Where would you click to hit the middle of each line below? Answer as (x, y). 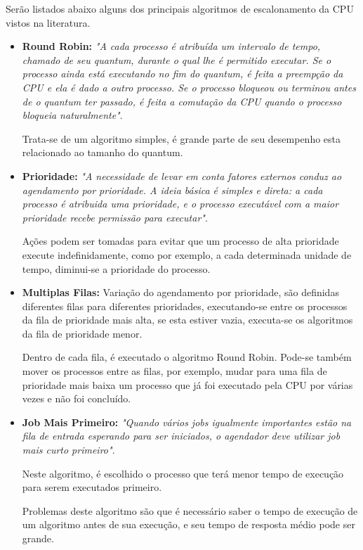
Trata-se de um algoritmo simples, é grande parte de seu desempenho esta (181, 138)
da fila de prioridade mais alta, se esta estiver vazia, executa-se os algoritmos (187, 320)
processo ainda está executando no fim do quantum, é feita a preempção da (183, 73)
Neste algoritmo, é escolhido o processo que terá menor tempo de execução (183, 473)
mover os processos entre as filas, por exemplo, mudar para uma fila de (174, 371)
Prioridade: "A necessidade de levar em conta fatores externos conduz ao (182, 175)
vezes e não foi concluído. (77, 398)
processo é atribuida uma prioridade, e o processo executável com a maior (180, 204)
